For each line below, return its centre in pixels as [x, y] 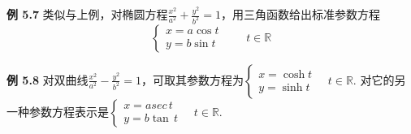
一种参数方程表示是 [58, 111]
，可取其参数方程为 [192, 79]
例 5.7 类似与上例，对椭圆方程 [87, 14]
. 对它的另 [379, 79]
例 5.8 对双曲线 [48, 79]
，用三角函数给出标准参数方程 [300, 14]
